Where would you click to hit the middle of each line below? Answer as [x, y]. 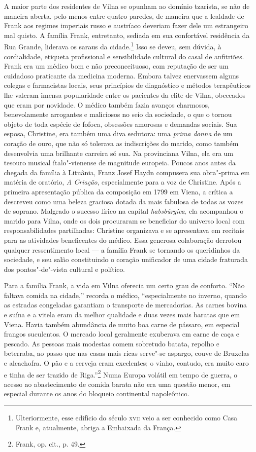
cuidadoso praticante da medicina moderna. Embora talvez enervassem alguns [122, 75]
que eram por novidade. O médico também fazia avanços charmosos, [107, 104]
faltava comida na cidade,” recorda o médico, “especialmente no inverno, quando [125, 295]
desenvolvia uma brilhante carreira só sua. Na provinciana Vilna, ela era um [119, 153]
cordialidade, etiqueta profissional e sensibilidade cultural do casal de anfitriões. [124, 56]
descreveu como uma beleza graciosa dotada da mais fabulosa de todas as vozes [124, 201]
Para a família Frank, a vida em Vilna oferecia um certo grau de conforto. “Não [124, 285]
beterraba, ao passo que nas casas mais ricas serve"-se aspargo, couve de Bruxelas [127, 353]
